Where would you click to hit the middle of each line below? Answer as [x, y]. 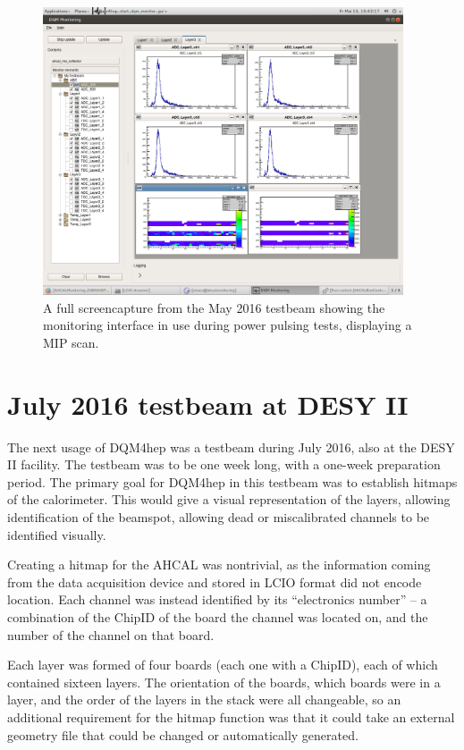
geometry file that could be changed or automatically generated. [183, 734]
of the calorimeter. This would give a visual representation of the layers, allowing [229, 499]
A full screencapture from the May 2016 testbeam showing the [214, 307]
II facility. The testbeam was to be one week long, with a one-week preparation [224, 464]
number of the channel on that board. [111, 634]
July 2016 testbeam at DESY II [208, 404]
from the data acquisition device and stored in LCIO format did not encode [215, 581]
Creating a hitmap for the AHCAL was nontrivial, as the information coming [219, 565]
